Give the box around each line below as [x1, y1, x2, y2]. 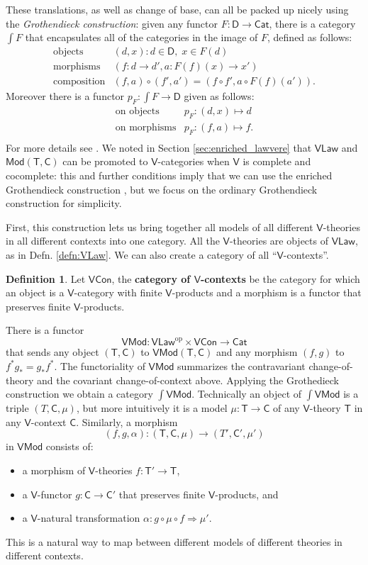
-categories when [157, 154, 230, 169]
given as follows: [184, 89, 255, 104]
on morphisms [115, 122, 177, 133]
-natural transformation [37, 510, 140, 525]
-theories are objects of [229, 233, 328, 248]
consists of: [45, 439, 94, 454]
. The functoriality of [54, 358, 145, 373]
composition [53, 77, 106, 87]
